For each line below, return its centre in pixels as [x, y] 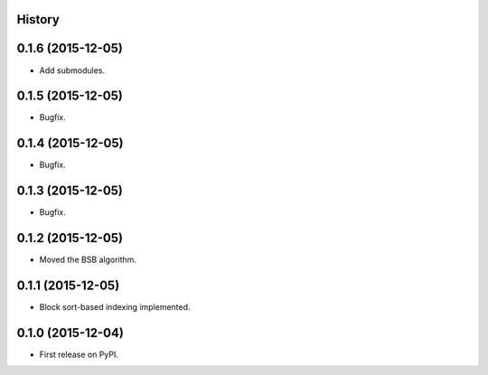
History [38, 19]
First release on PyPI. [79, 354]
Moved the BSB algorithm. [88, 260]
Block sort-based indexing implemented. [115, 307]
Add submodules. [72, 70]
